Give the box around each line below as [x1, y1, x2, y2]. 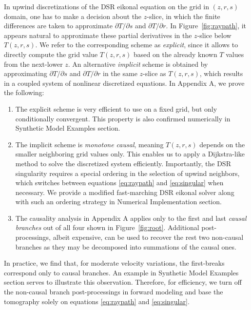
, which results [199, 68, 243, 78]
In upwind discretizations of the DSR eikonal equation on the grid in [4, 1, 210, 11]
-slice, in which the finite [147, 11, 220, 21]
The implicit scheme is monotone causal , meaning [15, 139, 164, 149]
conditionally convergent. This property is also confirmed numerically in [15, 113, 231, 123]
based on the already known [134, 49, 217, 59]
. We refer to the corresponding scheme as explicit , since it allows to [35, 39, 238, 50]
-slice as [143, 68, 166, 78]
